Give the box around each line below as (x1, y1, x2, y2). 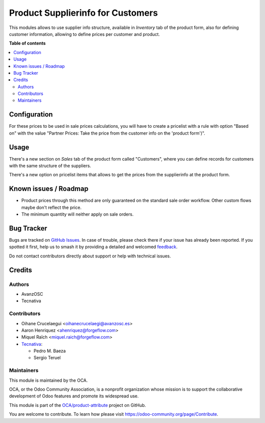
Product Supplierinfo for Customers (9, 7, 158, 18)
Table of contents (9, 40, 46, 46)
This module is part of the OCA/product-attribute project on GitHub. (9, 402, 146, 408)
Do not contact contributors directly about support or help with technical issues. (9, 253, 171, 259)
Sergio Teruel (33, 355, 61, 361)
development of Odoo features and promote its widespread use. (9, 393, 139, 399)
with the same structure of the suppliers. (9, 163, 91, 169)
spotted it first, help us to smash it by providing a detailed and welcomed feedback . (9, 244, 178, 250)
